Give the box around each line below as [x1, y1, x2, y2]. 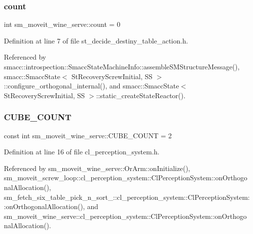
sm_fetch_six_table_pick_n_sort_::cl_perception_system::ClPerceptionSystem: [4, 191, 250, 202]
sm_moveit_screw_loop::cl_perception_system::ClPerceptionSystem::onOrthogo [4, 172, 248, 183]
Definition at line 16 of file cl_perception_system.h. [4, 147, 160, 157]
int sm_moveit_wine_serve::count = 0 [4, 19, 121, 29]
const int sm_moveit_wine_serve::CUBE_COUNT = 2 [4, 130, 172, 140]
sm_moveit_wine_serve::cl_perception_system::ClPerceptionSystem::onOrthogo [4, 211, 247, 221]
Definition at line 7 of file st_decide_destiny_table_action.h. [4, 35, 188, 45]
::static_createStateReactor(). [96, 90, 186, 100]
